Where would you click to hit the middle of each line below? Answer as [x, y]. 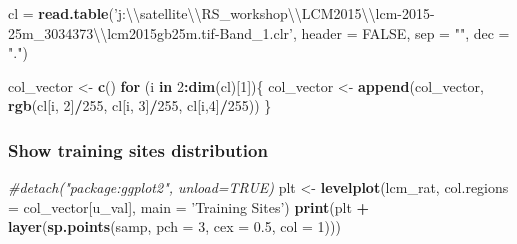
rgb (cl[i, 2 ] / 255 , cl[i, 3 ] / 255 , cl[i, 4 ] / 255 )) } [140, 105]
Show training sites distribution [138, 149]
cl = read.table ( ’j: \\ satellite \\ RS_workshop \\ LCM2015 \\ [192, 13]
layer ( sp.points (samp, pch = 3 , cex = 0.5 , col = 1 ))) [174, 226]
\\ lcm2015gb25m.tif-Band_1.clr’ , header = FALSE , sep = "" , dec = [301, 32]
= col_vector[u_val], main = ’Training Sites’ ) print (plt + [189, 206]
